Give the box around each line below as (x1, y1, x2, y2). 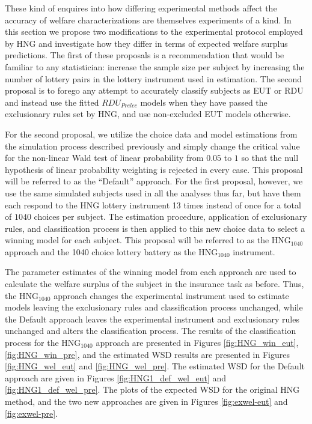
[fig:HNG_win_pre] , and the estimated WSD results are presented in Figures (5, 348, 290, 360)
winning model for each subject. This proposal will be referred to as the (5, 234, 269, 246)
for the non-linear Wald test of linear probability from (5, 151, 204, 164)
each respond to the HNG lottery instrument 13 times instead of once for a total (5, 198, 301, 211)
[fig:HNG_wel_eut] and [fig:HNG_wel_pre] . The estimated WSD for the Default (5, 360, 305, 372)
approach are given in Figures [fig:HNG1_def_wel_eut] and (5, 371, 227, 384)
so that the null (241, 151, 299, 164)
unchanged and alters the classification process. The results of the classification (5, 324, 296, 337)
